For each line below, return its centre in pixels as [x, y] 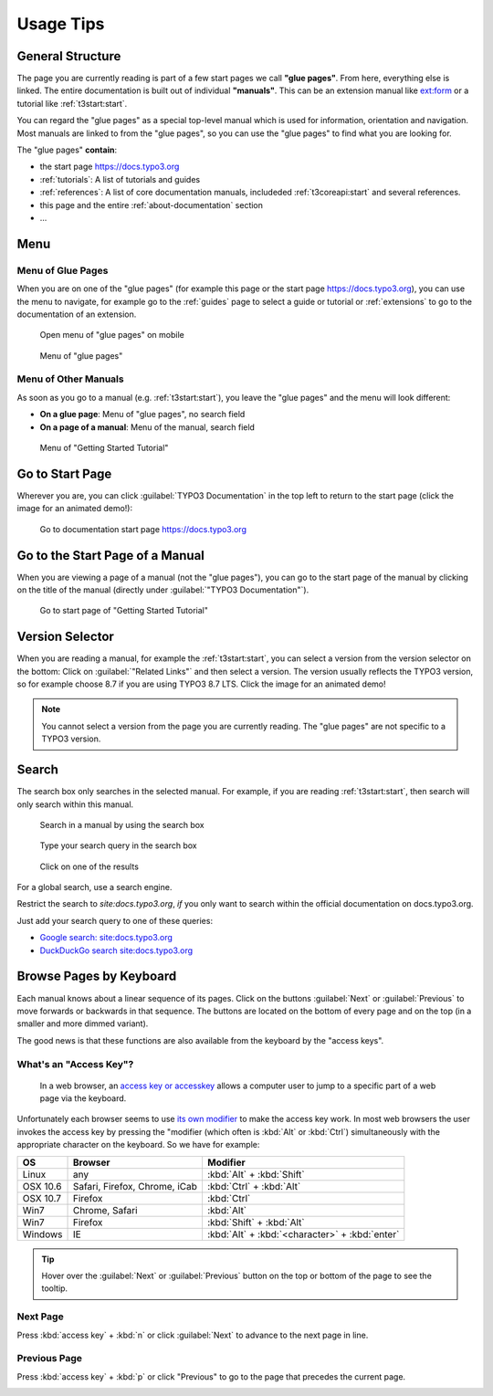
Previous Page [49, 1359]
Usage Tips [61, 24]
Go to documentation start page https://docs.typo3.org [143, 529]
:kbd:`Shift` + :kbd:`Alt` [256, 1222]
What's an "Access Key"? [75, 1064]
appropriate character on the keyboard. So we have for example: [138, 1145]
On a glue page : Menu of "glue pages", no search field [142, 415]
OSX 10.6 [42, 1186]
